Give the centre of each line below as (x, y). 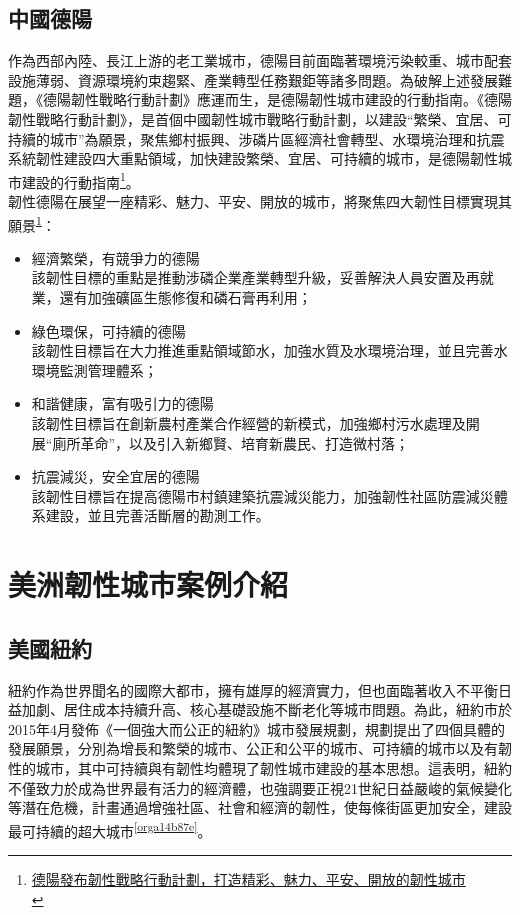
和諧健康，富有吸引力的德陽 (122, 403)
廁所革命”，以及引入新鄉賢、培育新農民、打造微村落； (231, 442)
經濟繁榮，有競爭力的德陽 (115, 257)
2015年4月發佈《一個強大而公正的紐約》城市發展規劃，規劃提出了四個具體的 (256, 728)
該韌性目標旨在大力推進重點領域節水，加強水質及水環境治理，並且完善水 (269, 350)
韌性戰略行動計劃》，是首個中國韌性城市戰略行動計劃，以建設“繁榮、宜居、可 (260, 118)
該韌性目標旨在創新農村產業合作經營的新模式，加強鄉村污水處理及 (248, 423)
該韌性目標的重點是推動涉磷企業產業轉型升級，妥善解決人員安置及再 (255, 277)
